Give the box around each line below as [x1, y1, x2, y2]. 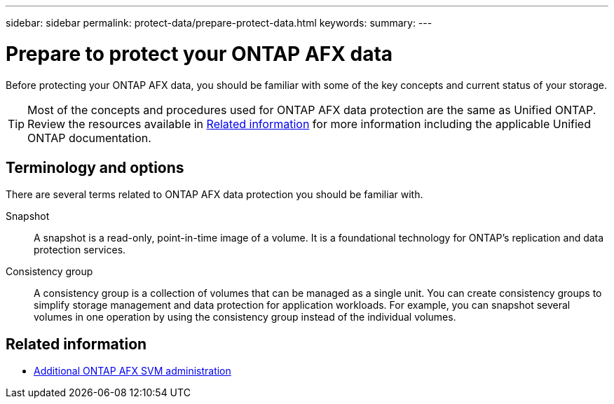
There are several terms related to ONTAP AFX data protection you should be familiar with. [6, 188, 423, 201]
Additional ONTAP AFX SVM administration [34, 365, 231, 377]
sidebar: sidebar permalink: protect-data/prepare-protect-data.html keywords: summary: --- [6, 17, 432, 29]
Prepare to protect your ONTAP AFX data [6, 41, 393, 66]
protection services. [34, 244, 126, 256]
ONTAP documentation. [27, 130, 151, 145]
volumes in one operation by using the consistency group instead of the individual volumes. [34, 311, 456, 323]
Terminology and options [6, 158, 184, 176]
